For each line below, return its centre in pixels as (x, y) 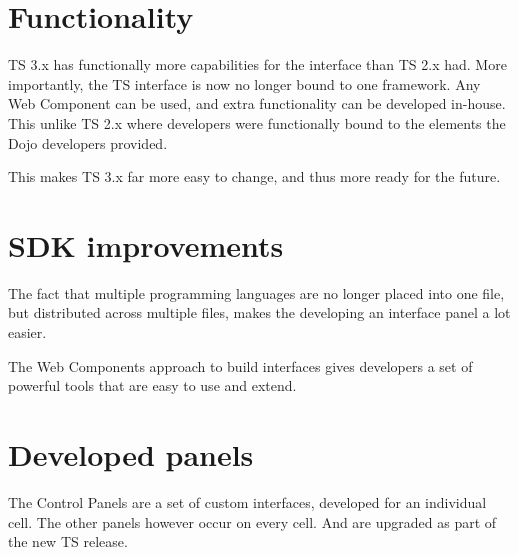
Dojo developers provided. (88, 142)
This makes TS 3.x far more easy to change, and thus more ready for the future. (254, 176)
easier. (27, 332)
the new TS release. (68, 541)
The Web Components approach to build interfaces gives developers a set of (240, 365)
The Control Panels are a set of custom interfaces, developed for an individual (247, 501)
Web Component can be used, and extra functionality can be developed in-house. (257, 103)
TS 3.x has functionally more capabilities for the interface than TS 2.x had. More (257, 64)
